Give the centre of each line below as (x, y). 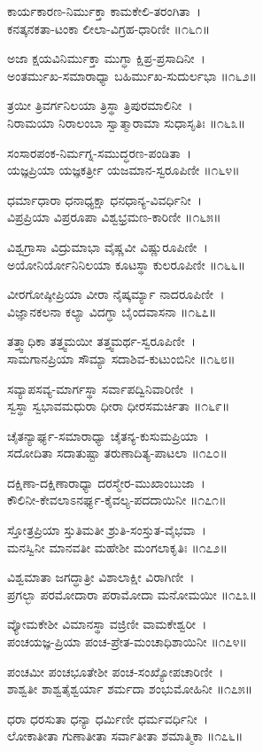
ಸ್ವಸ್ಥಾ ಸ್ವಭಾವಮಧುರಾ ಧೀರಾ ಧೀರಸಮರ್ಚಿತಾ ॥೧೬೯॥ (119, 406)
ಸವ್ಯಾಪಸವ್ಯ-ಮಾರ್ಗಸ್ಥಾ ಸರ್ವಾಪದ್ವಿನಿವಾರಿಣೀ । (101, 388)
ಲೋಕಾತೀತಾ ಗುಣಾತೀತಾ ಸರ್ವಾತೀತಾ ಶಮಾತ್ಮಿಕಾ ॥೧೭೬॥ (125, 736)
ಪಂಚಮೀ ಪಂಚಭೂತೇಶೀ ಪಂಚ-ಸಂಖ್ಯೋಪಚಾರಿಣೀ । (116, 671)
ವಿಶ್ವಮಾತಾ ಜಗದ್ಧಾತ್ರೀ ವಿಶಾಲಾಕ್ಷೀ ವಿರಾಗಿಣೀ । (101, 577)
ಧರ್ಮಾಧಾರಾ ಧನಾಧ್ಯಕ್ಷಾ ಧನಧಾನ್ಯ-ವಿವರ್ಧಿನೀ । (105, 199)
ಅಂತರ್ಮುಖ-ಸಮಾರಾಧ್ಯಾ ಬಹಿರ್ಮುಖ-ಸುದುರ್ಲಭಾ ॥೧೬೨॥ (132, 75)
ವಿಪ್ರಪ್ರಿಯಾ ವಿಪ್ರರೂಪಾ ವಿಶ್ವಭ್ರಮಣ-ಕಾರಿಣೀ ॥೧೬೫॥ (114, 217)
